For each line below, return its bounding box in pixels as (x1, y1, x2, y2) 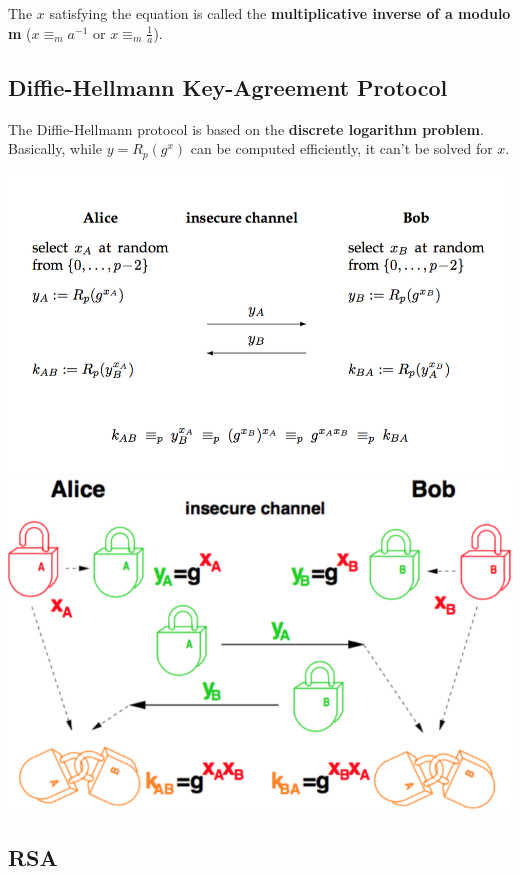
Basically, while (8, 138, 102, 159)
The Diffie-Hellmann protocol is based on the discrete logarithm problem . (8, 118, 484, 139)
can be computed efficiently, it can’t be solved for (190, 138, 493, 159)
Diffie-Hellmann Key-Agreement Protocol (8, 71, 448, 102)
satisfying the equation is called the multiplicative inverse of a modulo (49, 3, 511, 23)
